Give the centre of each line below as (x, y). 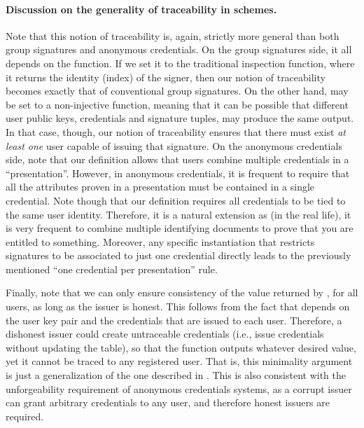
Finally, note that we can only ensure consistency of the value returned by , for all (182, 292)
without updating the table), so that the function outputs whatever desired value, (181, 347)
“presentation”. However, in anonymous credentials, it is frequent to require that (178, 173)
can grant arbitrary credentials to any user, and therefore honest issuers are (168, 402)
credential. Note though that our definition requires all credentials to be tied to (176, 200)
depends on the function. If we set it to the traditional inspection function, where (180, 63)
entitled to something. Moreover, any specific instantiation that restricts (160, 241)
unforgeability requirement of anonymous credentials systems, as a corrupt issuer (179, 388)
